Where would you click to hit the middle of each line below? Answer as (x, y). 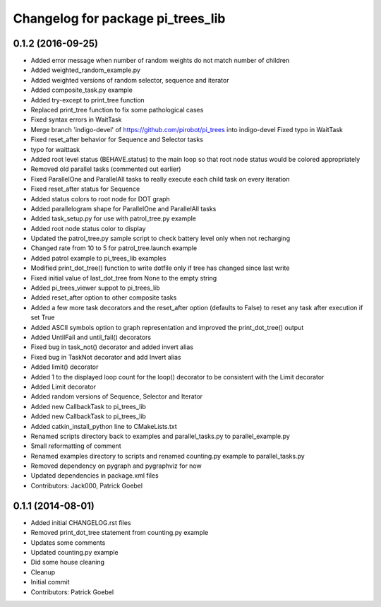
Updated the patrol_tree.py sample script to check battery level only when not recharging (161, 238)
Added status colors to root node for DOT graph (101, 199)
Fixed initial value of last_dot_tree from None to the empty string (124, 278)
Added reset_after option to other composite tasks (104, 297)
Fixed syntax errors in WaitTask (76, 119)
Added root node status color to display (88, 228)
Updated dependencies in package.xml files (95, 476)
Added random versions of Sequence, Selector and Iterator (117, 396)
